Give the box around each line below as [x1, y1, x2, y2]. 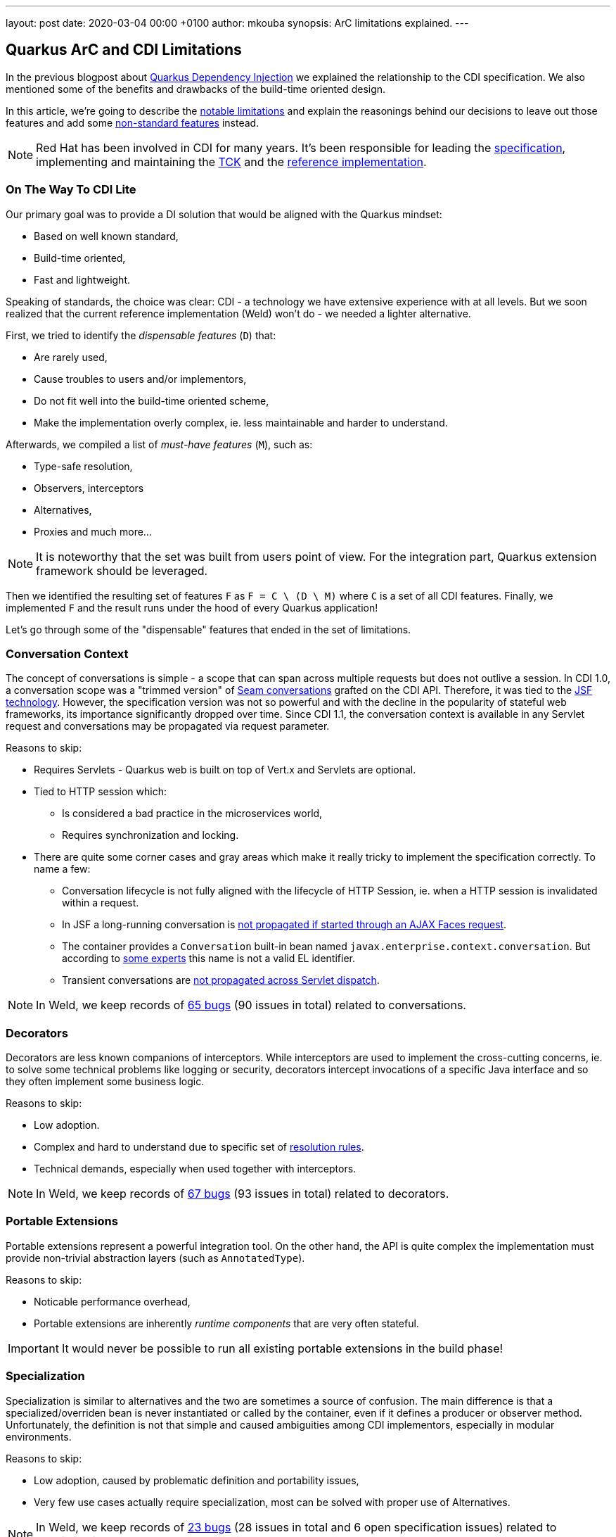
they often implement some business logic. [6, 1075, 205, 1088]
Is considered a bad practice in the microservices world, [62, 807, 323, 820]
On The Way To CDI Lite [6, 182, 136, 197]
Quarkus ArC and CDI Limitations [6, 41, 242, 59]
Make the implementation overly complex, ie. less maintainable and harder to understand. [34, 416, 448, 429]
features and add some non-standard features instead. [6, 116, 259, 129]
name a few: [34, 863, 91, 875]
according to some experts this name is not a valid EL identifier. [62, 952, 355, 965]
